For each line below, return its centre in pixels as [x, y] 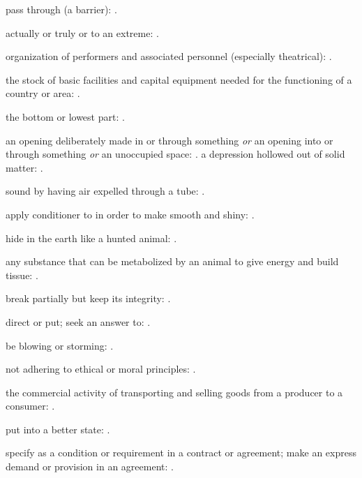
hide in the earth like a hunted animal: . [91, 238]
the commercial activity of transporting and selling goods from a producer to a [174, 392]
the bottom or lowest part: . [65, 116]
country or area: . [43, 93]
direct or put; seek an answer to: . [78, 321]
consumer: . [30, 406]
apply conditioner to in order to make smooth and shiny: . [130, 214]
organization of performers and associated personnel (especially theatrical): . [169, 56]
